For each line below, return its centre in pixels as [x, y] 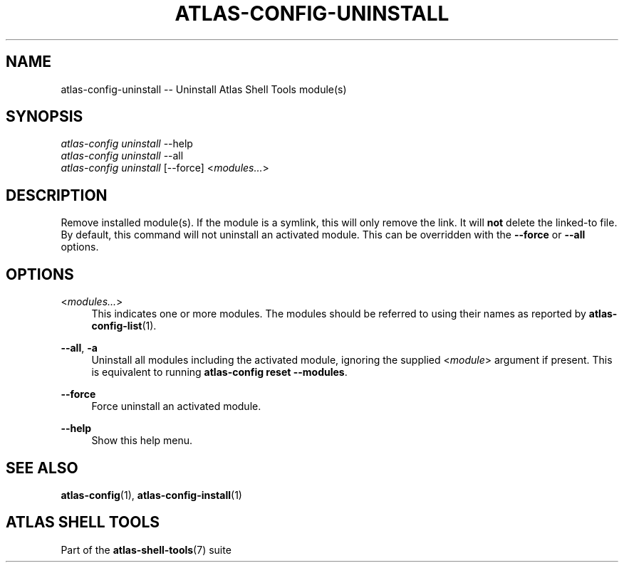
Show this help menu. [142, 441]
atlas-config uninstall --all [122, 156]
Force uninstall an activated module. [176, 406]
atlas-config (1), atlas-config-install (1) [151, 495]
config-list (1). [124, 326]
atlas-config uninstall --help [127, 144]
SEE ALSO [42, 468]
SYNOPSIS [45, 117]
